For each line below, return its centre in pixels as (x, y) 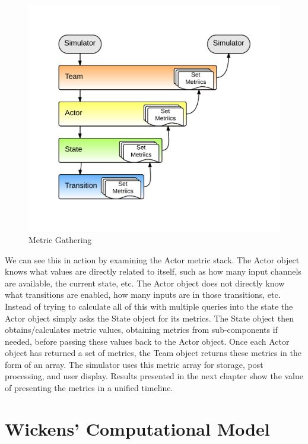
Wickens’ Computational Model (137, 428)
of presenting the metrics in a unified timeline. (89, 388)
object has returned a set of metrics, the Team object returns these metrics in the (153, 353)
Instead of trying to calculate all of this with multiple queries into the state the (149, 306)
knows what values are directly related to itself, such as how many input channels (153, 271)
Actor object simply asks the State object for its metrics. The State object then (149, 318)
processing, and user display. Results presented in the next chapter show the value (154, 376)
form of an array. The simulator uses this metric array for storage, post (134, 364)
